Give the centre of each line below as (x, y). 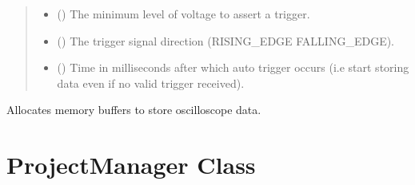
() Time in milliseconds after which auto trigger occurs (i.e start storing (233, 67)
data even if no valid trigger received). (151, 83)
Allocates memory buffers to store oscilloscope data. (134, 110)
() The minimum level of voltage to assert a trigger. (184, 14)
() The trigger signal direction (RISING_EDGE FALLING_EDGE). (226, 40)
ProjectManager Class (131, 165)
